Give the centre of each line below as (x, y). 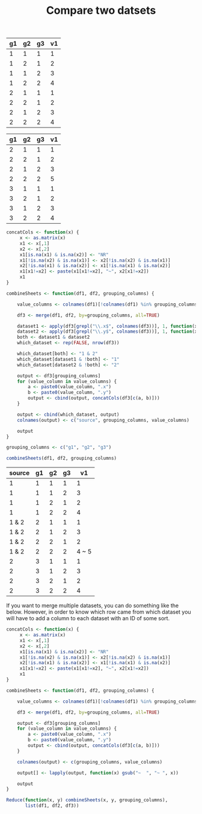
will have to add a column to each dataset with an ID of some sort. (88, 618)
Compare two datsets (101, 11)
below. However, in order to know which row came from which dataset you (99, 612)
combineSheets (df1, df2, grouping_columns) (62, 458)
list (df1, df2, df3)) (52, 806)
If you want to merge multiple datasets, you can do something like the (93, 606)
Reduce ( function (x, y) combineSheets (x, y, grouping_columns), (87, 800)
